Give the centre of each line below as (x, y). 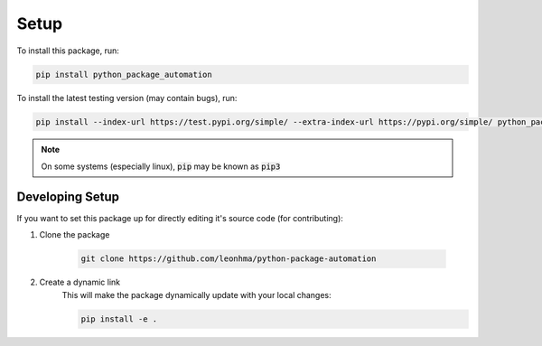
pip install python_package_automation (124, 74)
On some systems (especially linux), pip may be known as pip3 (161, 166)
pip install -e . (119, 319)
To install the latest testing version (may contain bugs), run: (127, 98)
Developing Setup (68, 196)
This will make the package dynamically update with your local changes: (196, 295)
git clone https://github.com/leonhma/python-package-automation (229, 259)
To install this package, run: (68, 51)
